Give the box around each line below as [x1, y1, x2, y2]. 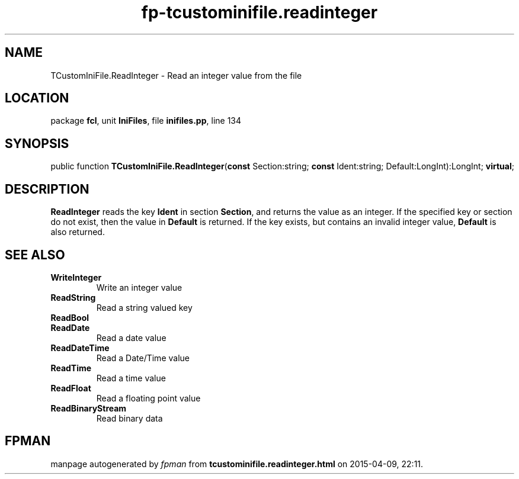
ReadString [50, 292, 96, 303]
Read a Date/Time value [96, 352, 190, 363]
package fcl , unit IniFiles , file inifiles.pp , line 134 [50, 115, 242, 126]
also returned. [50, 227, 105, 237]
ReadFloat [50, 382, 91, 393]
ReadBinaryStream [50, 403, 127, 413]
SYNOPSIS [5, 136, 69, 151]
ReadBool [50, 312, 89, 323]
